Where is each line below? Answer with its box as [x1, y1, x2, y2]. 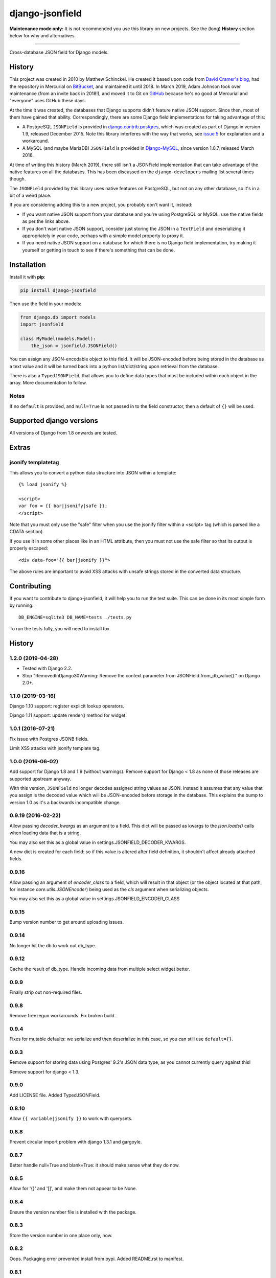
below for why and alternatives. [9, 32, 76, 38]
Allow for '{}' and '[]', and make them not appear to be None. [9, 1185, 137, 1192]
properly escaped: [9, 545, 49, 552]
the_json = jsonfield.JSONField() [31, 343, 118, 349]
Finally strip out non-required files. [9, 989, 82, 995]
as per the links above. [22, 218, 70, 224]
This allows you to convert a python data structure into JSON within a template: [9, 469, 176, 475]
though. [9, 176, 26, 182]
